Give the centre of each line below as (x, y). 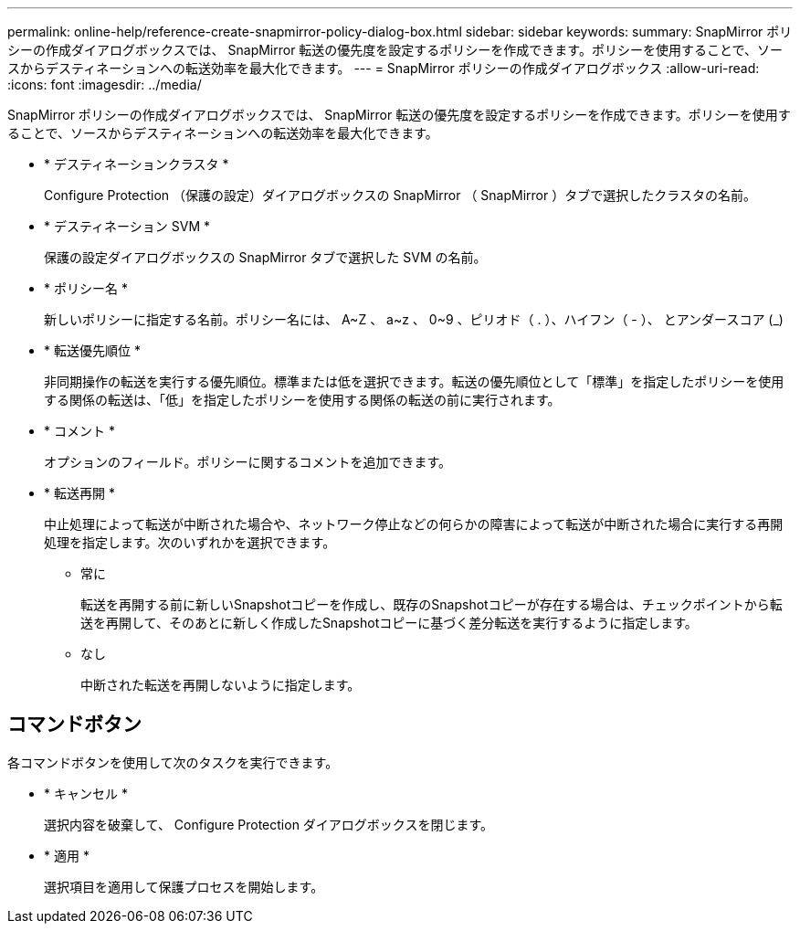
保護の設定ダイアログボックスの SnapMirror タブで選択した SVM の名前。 (265, 257)
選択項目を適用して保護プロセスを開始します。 (184, 886)
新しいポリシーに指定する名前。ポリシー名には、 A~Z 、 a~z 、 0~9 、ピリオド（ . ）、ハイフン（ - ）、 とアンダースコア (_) (414, 319)
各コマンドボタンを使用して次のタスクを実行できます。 (173, 762)
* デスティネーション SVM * (127, 226)
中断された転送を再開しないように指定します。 (221, 685)
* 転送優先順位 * (92, 350)
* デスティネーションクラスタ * (137, 164)
